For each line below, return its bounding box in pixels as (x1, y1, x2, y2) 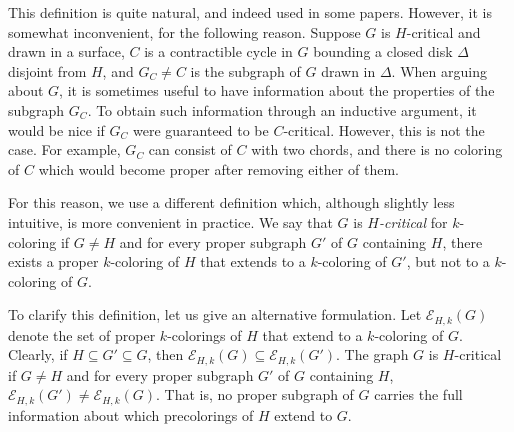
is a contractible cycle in (144, 41, 293, 62)
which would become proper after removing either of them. (38, 158, 399, 179)
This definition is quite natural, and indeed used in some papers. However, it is (8, 2, 492, 22)
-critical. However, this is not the (283, 119, 485, 140)
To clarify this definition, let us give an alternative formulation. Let (8, 304, 422, 325)
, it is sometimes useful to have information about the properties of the (59, 80, 495, 101)
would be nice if (8, 119, 105, 140)
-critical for (379, 211, 448, 232)
